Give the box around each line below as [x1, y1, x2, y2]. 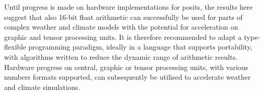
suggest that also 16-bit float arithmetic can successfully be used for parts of [4, 11, 243, 22]
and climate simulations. [4, 81, 81, 92]
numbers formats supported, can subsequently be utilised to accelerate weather [4, 72, 251, 82]
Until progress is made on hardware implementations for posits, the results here [4, 2, 253, 12]
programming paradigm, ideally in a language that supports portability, [28, 41, 252, 52]
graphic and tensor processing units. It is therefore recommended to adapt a [4, 31, 242, 42]
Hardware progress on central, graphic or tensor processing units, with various [4, 61, 248, 72]
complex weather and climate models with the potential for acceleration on [4, 21, 239, 32]
